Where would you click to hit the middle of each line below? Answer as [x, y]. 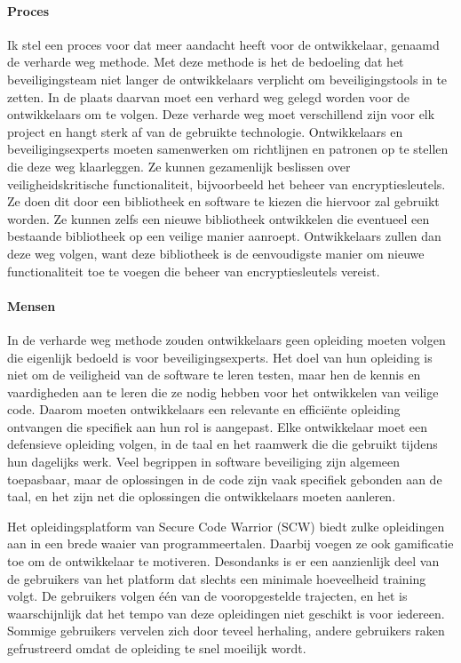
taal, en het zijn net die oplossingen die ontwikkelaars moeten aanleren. [202, 496]
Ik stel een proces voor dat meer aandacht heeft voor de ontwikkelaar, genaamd [223, 44]
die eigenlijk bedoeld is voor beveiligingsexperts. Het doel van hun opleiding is [220, 357]
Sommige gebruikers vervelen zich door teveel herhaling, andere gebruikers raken [226, 631]
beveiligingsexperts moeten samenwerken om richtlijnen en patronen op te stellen [228, 149]
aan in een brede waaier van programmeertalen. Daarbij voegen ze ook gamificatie [230, 543]
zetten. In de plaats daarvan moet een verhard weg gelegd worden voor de [208, 96]
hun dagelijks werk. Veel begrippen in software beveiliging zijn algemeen [204, 462]
